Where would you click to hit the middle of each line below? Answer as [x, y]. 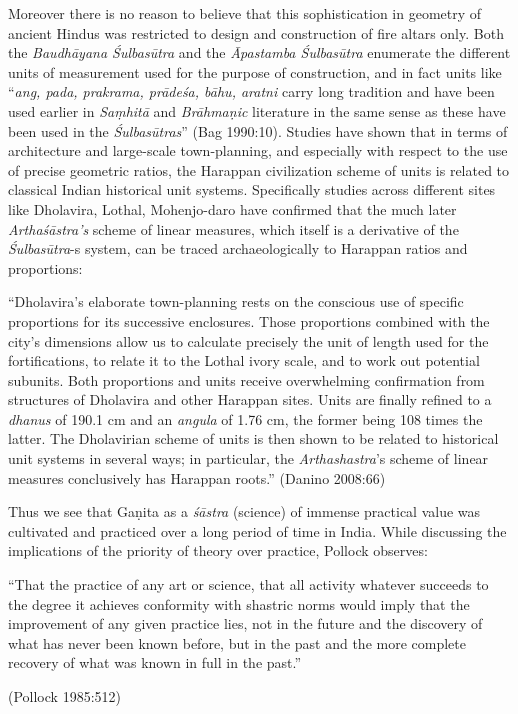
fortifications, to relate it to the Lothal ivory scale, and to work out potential [244, 360]
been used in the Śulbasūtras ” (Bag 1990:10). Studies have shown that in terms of [258, 130]
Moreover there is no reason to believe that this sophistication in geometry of [245, 13]
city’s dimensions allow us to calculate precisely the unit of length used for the [248, 340]
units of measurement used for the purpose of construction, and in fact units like [255, 71]
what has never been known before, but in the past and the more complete [237, 642]
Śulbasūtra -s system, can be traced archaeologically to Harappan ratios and [238, 248]
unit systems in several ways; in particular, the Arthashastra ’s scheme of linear [248, 458]
